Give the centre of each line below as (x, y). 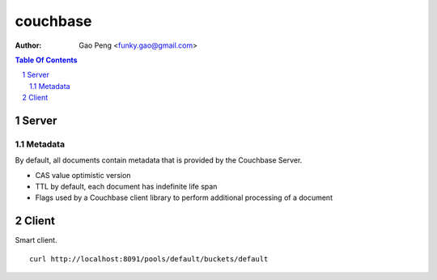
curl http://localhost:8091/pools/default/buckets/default (149, 259)
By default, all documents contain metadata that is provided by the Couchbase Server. (159, 160)
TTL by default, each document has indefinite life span (126, 187)
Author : (28, 45)
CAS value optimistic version (83, 175)
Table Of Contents (46, 60)
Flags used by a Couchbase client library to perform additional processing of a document (184, 197)
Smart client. (36, 240)
